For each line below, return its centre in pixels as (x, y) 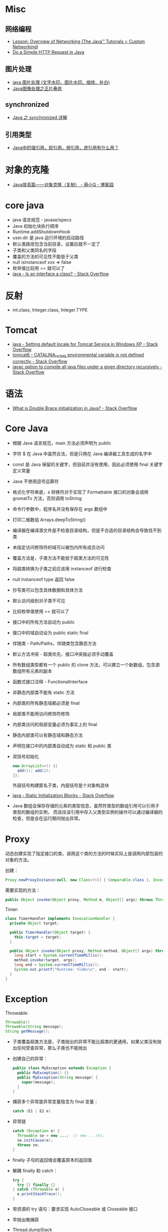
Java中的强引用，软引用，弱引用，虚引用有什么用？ (65, 148)
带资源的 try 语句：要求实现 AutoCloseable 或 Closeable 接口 (75, 1209)
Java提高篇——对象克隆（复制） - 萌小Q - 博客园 (63, 185)
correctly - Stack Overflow (40, 361)
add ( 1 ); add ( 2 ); (34, 771)
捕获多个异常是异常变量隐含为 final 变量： (55, 1102)
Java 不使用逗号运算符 (35, 481)
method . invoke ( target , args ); (46, 960)
